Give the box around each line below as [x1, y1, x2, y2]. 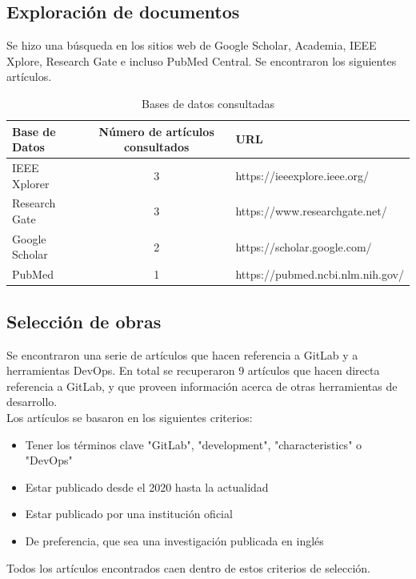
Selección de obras [6, 308, 162, 333]
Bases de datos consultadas [142, 94, 274, 111]
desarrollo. [6, 393, 58, 410]
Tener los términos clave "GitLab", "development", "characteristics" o [25, 436, 362, 452]
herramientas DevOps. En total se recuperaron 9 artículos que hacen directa [6, 362, 380, 379]
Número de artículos [98, 123, 214, 139]
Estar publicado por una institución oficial [25, 505, 233, 522]
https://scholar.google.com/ [235, 238, 372, 255]
